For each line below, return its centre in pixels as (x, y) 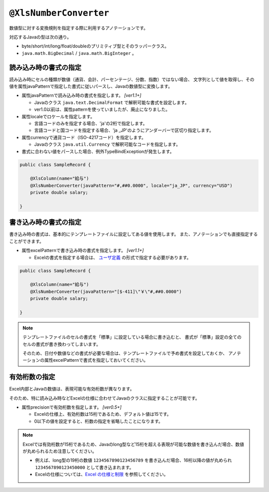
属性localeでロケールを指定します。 (58, 116)
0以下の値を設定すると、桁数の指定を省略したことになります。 (98, 421)
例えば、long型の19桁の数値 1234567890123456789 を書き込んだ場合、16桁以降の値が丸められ (134, 460)
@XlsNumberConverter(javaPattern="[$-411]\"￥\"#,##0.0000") (106, 291)
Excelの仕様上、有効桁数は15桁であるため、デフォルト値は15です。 (103, 414)
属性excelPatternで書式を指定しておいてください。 (96, 360)
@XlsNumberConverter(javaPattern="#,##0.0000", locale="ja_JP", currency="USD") (131, 185)
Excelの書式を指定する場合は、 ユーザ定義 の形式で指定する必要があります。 (113, 257)
